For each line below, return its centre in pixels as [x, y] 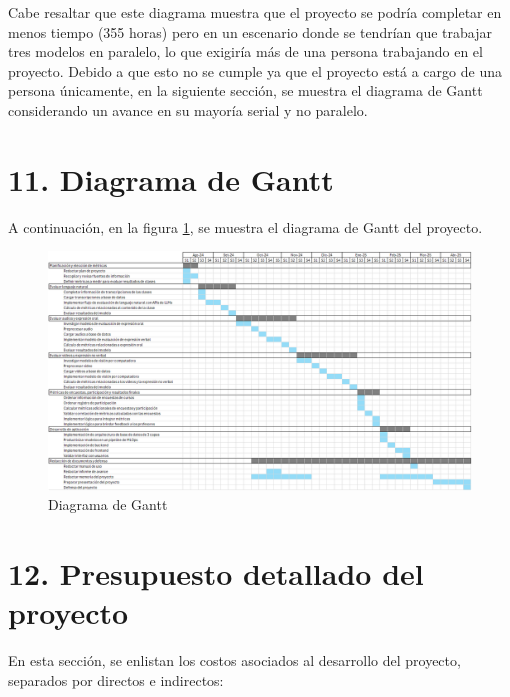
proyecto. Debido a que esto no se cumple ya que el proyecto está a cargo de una [255, 70]
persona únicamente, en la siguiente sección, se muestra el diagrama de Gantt [245, 90]
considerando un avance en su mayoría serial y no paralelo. [188, 109]
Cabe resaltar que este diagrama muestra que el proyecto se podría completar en [255, 12]
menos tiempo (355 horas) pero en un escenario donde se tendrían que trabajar [250, 31]
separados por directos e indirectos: [116, 679]
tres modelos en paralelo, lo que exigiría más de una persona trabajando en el [245, 51]
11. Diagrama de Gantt [171, 178]
